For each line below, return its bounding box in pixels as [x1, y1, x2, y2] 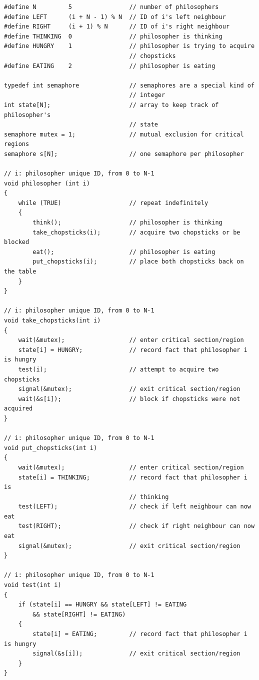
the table [4, 268, 36, 275]
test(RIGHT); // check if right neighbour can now [18, 522, 255, 530]
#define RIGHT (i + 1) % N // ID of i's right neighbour [4, 23, 230, 30]
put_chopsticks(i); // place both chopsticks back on [32, 258, 244, 265]
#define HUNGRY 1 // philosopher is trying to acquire [4, 42, 255, 50]
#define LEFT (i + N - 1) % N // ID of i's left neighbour [4, 13, 226, 20]
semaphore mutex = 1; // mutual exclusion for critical [4, 130, 244, 138]
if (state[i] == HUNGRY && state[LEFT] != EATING [18, 601, 187, 608]
